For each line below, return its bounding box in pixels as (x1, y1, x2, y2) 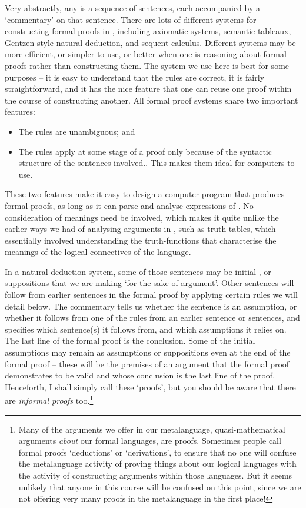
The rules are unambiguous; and (18, 125, 135, 137)
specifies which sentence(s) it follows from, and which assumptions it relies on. (5, 323, 287, 335)
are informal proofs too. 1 (5, 393, 94, 407)
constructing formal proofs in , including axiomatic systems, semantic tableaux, (5, 25, 291, 37)
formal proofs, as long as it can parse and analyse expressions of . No (5, 199, 254, 211)
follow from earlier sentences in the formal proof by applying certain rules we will (5, 288, 298, 301)
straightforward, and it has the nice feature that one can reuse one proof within (5, 82, 292, 95)
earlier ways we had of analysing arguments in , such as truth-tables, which (5, 223, 276, 235)
